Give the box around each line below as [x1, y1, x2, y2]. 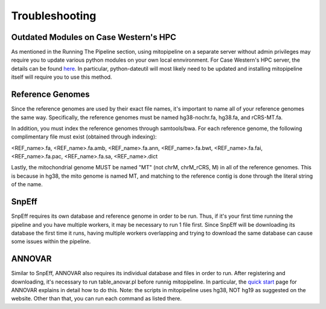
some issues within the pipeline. [11, 238, 91, 245]
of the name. [11, 181, 43, 188]
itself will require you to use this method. [11, 73, 112, 81]
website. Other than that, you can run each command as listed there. [11, 295, 182, 302]
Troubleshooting [11, 9, 97, 22]
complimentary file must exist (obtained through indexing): [11, 133, 157, 140]
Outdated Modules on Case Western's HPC [11, 32, 176, 42]
